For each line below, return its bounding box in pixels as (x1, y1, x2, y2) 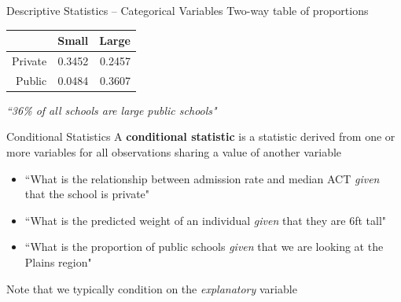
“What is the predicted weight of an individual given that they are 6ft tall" (24, 212, 387, 228)
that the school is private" (24, 186, 150, 202)
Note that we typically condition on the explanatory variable (6, 280, 297, 296)
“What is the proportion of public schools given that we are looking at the (24, 238, 384, 255)
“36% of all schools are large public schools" (6, 101, 217, 118)
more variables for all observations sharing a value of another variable (6, 144, 342, 160)
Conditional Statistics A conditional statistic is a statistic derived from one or (6, 128, 395, 145)
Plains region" (24, 254, 92, 271)
